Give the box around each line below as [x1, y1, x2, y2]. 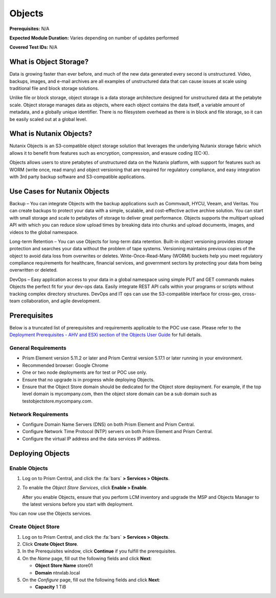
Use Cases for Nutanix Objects [9, 187, 109, 196]
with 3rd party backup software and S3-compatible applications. [9, 174, 146, 180]
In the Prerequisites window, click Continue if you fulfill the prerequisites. [22, 548, 176, 554]
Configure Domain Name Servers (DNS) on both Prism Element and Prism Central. [22, 421, 195, 427]
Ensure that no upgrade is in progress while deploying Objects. [22, 376, 155, 382]
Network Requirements [9, 411, 68, 418]
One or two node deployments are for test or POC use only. [22, 369, 147, 375]
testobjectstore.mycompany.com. [22, 398, 93, 404]
